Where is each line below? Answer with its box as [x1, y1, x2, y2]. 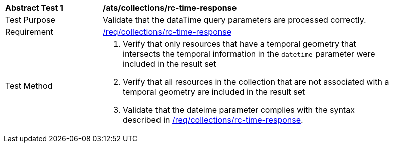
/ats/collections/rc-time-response [103, 3, 237, 13]
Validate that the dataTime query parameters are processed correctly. [103, 15, 366, 25]
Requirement [5, 27, 53, 37]
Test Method [5, 81, 53, 91]
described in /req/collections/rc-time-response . [123, 115, 303, 125]
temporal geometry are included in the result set [123, 87, 305, 97]
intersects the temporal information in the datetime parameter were [123, 49, 375, 59]
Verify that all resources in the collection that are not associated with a [123, 77, 389, 87]
